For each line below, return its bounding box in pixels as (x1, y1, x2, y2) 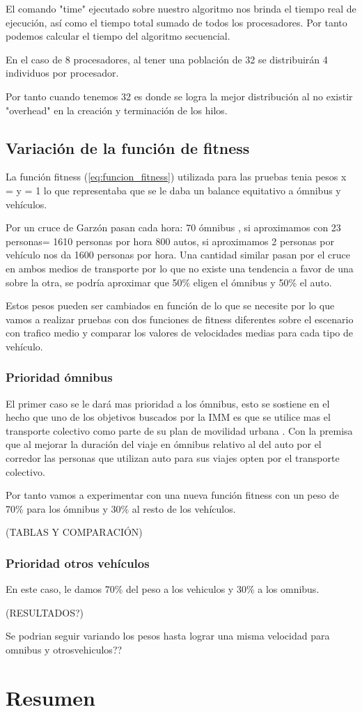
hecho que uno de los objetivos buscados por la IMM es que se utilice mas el (6, 410, 331, 424)
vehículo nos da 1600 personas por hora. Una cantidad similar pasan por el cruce (6, 247, 350, 262)
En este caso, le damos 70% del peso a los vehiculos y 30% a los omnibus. (6, 582, 320, 596)
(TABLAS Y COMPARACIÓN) (6, 525, 143, 539)
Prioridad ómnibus (6, 369, 113, 386)
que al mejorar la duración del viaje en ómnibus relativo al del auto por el (6, 437, 322, 451)
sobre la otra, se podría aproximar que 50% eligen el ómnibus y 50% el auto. (6, 274, 332, 289)
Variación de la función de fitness (6, 137, 250, 158)
